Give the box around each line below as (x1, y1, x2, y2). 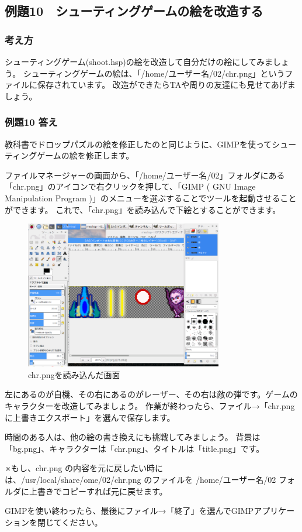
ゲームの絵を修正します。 (37, 149, 134, 162)
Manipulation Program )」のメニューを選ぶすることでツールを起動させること (5, 191, 297, 204)
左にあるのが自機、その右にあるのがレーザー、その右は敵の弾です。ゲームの (5, 388, 298, 400)
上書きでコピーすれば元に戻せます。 (29, 485, 168, 497)
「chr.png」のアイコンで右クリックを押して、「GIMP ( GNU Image (5, 180, 256, 193)
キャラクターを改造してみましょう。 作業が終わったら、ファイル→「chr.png (5, 400, 295, 412)
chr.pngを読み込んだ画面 (28, 368, 120, 380)
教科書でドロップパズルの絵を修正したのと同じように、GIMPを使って (5, 138, 272, 150)
